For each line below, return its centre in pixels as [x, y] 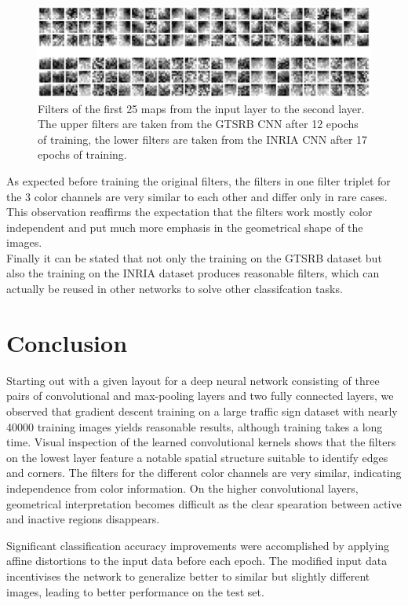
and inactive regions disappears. [83, 519]
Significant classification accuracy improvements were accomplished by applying [198, 545]
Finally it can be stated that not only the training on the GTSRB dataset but [194, 257]
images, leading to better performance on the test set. [135, 591]
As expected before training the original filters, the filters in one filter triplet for [199, 180]
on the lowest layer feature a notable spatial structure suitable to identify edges [197, 457]
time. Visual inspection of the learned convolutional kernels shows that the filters [201, 442]
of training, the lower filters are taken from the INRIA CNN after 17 [203, 139]
